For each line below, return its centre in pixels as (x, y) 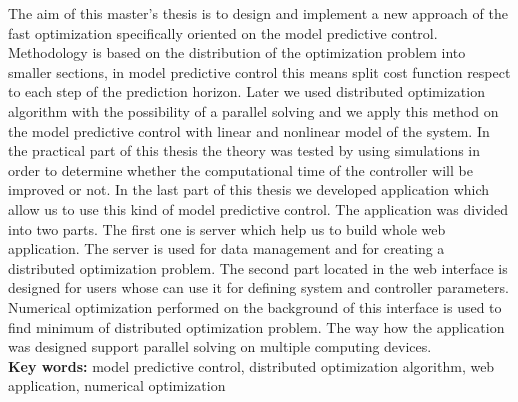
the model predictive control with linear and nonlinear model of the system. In (249, 130)
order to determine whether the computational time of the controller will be (240, 169)
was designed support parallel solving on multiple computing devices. (220, 346)
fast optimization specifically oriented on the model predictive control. (223, 32)
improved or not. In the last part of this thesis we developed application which (249, 189)
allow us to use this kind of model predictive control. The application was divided (258, 208)
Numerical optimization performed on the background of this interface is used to (255, 306)
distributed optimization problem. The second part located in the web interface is (258, 267)
